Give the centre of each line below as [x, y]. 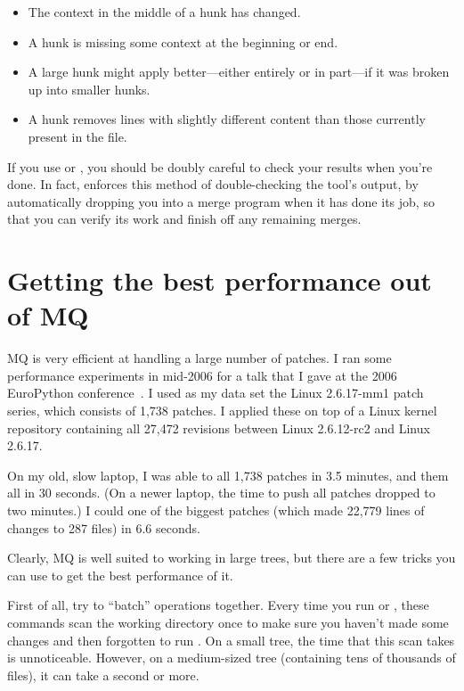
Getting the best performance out [220, 280]
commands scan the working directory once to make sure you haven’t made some [228, 622]
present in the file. [77, 136]
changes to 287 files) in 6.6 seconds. [104, 527]
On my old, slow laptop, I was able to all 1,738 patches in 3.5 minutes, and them [228, 475]
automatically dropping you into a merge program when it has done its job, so [221, 201]
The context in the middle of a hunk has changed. [164, 12]
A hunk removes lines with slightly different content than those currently [227, 119]
